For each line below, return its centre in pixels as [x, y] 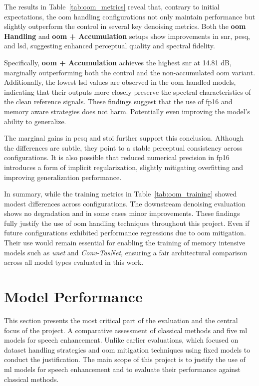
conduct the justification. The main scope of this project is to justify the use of [125, 359]
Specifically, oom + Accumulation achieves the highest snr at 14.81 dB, [118, 62]
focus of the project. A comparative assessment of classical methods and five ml [126, 330]
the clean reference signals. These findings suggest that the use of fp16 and [118, 101]
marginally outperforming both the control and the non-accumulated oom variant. [130, 72]
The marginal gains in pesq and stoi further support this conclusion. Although [124, 138]
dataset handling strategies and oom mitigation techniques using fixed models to [127, 349]
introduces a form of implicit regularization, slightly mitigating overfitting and [124, 167]
